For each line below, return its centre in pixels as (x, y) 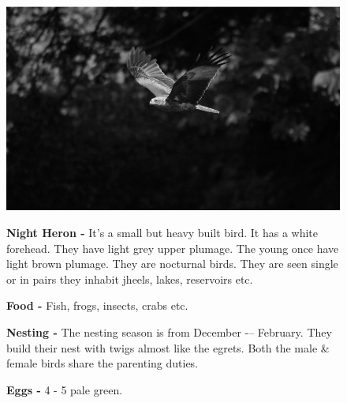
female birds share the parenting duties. (103, 363)
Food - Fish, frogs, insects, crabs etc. (97, 305)
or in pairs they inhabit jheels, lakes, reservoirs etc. (130, 279)
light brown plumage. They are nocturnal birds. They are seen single (172, 264)
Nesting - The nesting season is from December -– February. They (169, 332)
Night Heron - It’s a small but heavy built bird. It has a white (162, 233)
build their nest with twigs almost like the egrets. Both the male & (168, 347)
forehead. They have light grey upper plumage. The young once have (173, 248)
